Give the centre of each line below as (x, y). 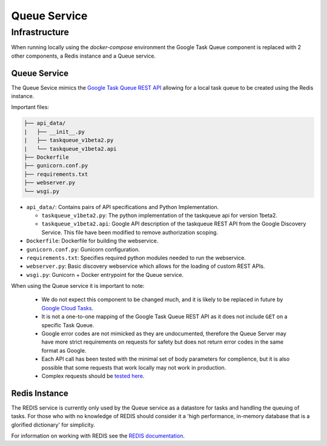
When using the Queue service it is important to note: (78, 286)
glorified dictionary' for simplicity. (53, 425)
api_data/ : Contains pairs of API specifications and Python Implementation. (123, 207)
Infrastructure (40, 32)
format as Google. (64, 350)
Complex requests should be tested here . (93, 376)
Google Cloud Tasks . (68, 308)
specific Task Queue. (68, 325)
